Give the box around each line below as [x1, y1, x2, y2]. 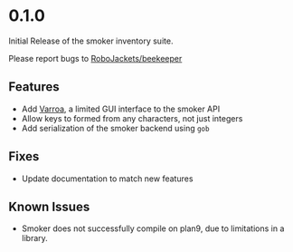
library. [21, 233, 49, 244]
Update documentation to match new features [21, 173, 194, 184]
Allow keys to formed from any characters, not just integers [21, 112, 243, 123]
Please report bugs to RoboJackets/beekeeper [8, 53, 183, 63]
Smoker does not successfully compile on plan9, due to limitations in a [21, 223, 285, 234]
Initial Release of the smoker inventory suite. [8, 35, 174, 46]
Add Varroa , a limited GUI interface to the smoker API [21, 103, 221, 114]
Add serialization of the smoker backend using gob [21, 122, 210, 133]
